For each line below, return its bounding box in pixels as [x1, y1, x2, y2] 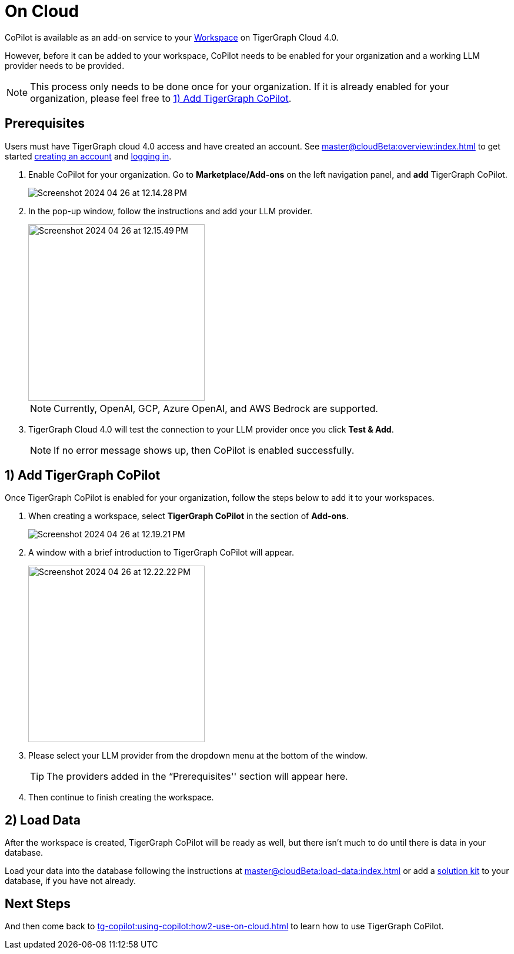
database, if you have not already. [5, 876, 136, 886]
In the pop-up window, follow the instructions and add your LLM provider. [28, 205, 313, 216]
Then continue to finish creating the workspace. [28, 792, 214, 803]
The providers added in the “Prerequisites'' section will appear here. [46, 770, 348, 783]
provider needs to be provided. [5, 60, 125, 71]
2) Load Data [5, 812, 81, 827]
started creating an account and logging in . [5, 151, 172, 161]
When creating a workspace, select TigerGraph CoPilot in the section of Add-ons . [28, 511, 349, 521]
